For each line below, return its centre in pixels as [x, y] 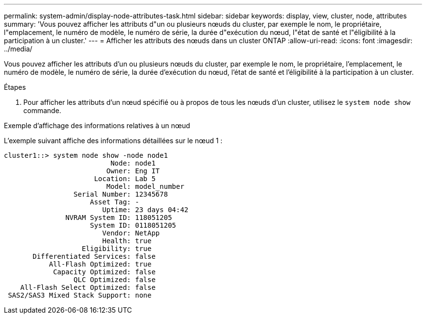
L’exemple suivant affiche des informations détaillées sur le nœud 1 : [113, 141]
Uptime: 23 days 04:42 [145, 210]
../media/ [18, 49]
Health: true [127, 241]
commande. [42, 110]
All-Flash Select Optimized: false [88, 287]
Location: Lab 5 [125, 179]
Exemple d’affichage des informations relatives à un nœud [97, 126]
